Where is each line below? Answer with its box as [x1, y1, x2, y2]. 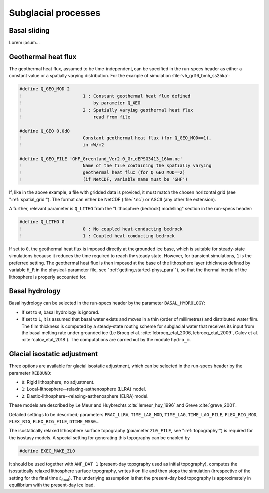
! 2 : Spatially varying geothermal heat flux [19, 107, 193, 113]
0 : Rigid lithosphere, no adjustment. [21, 379, 95, 385]
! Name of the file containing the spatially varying [19, 163, 212, 168]
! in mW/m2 [19, 142, 104, 148]
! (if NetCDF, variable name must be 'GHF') [19, 177, 188, 182]
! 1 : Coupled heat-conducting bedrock [19, 233, 175, 239]
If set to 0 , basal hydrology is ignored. [21, 309, 100, 315]
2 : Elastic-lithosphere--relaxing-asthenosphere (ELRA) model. [21, 393, 149, 399]
